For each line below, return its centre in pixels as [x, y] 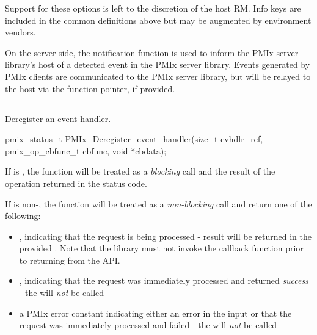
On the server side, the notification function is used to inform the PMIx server [152, 52]
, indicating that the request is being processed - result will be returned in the [165, 236]
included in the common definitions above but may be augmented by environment [158, 20]
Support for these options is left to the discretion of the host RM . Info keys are [153, 8]
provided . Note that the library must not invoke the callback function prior [161, 248]
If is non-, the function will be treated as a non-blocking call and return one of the [158, 204]
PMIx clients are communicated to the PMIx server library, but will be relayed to [158, 76]
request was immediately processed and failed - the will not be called [148, 325]
